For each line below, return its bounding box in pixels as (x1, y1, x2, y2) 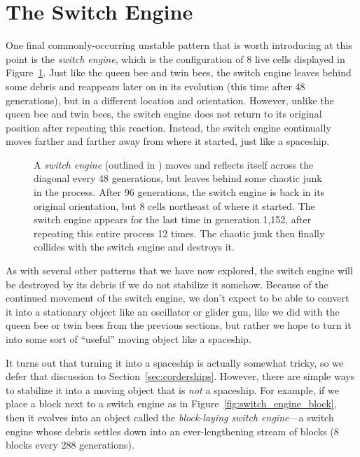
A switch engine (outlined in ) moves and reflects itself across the (34, 157, 314, 171)
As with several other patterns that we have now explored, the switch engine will (6, 263, 353, 278)
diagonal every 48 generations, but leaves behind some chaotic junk (34, 171, 322, 185)
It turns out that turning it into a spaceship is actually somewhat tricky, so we (6, 355, 344, 370)
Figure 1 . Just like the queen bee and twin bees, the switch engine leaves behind (6, 65, 352, 80)
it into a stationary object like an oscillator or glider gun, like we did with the (6, 304, 340, 318)
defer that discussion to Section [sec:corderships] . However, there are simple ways (6, 369, 355, 384)
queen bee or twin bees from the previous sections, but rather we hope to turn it (6, 318, 352, 332)
